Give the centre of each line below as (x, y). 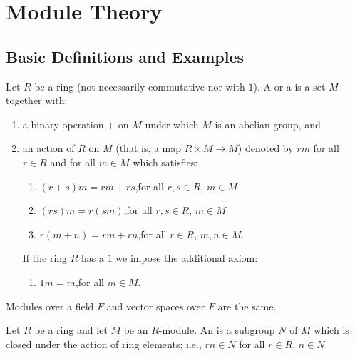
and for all (73, 162)
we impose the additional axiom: (187, 258)
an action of (48, 148)
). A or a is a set (289, 86)
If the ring (45, 258)
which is (331, 330)
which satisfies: (165, 162)
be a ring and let (71, 330)
